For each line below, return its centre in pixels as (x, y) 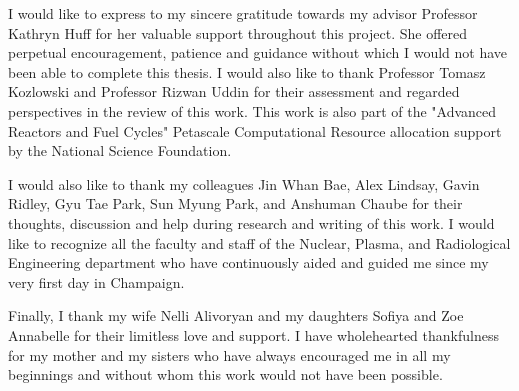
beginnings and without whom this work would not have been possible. (225, 374)
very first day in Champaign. (96, 281)
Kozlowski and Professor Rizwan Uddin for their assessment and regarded (234, 91)
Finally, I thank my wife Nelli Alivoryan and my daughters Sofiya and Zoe (236, 315)
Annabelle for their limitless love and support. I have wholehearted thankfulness (253, 334)
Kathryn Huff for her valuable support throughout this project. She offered (238, 32)
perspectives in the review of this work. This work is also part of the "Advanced (252, 110)
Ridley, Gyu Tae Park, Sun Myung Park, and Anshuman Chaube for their (235, 203)
